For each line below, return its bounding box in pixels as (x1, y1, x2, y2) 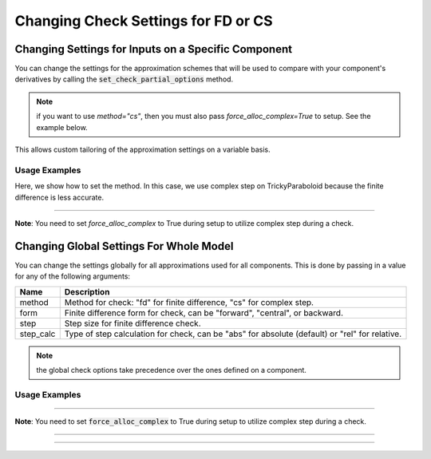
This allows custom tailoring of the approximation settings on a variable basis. (14, 144, 271, 155)
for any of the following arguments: (14, 271, 131, 281)
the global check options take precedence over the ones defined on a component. (36, 366, 307, 375)
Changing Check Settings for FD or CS (14, 12, 273, 30)
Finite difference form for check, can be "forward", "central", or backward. (64, 307, 343, 319)
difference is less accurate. (14, 192, 104, 202)
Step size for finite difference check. (64, 318, 201, 329)
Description (64, 286, 110, 297)
